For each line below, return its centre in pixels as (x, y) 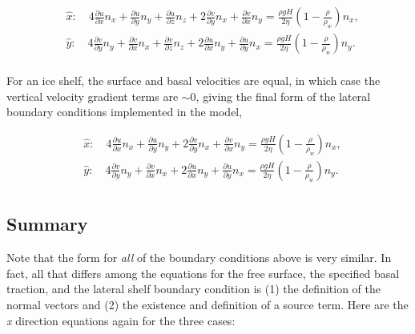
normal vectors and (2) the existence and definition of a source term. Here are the (207, 304)
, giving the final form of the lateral (283, 96)
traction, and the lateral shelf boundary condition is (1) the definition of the (194, 289)
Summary (47, 224)
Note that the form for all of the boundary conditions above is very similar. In (199, 258)
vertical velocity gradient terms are (93, 96)
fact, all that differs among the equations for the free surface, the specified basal (203, 273)
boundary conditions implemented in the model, (125, 112)
